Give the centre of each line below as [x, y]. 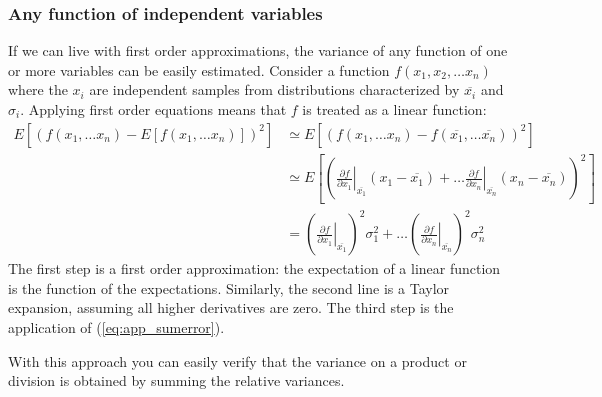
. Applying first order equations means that [153, 109]
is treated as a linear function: [394, 109]
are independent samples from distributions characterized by [274, 89]
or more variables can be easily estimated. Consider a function [199, 69]
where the [38, 89]
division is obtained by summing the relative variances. [176, 380]
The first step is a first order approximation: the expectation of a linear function [254, 268]
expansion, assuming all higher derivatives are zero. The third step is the [231, 307]
